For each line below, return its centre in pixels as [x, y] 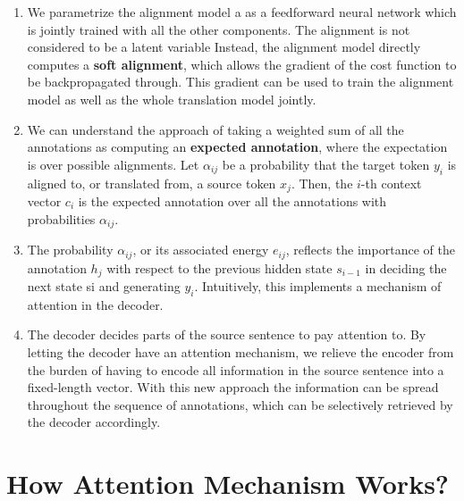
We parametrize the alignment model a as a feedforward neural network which [242, 12]
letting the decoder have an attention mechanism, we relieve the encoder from [240, 351]
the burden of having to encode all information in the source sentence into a [236, 369]
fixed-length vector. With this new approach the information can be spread [233, 387]
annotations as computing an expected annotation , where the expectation [237, 147]
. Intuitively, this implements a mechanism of [318, 285]
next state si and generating [104, 285]
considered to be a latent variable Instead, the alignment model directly [224, 47]
